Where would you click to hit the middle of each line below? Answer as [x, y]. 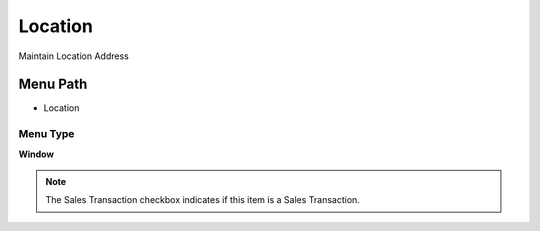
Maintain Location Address [73, 56]
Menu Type [46, 134]
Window [36, 154]
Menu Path [53, 84]
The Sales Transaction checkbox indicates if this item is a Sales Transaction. [202, 200]
